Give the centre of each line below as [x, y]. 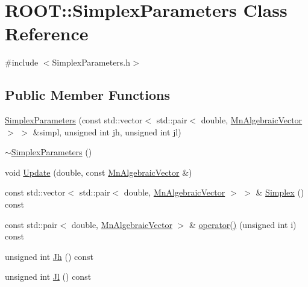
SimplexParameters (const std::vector [74, 120]
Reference [47, 33]
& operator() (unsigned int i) [243, 224]
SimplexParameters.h [91, 62]
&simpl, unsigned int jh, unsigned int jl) [107, 131]
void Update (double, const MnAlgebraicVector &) [99, 172]
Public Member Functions [87, 95]
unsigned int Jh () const [49, 256]
